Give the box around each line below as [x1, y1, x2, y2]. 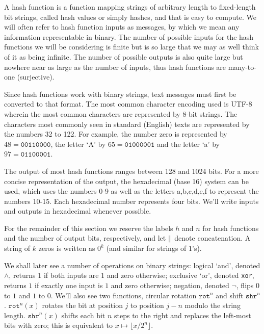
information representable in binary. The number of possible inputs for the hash [4, 31, 254, 42]
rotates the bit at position [42, 300, 123, 311]
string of [4, 243, 31, 253]
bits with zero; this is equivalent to [4, 320, 113, 330]
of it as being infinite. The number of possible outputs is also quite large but [4, 51, 243, 62]
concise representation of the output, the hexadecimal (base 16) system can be [4, 175, 249, 186]
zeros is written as [38, 243, 95, 253]
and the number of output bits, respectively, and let [4, 233, 166, 243]
